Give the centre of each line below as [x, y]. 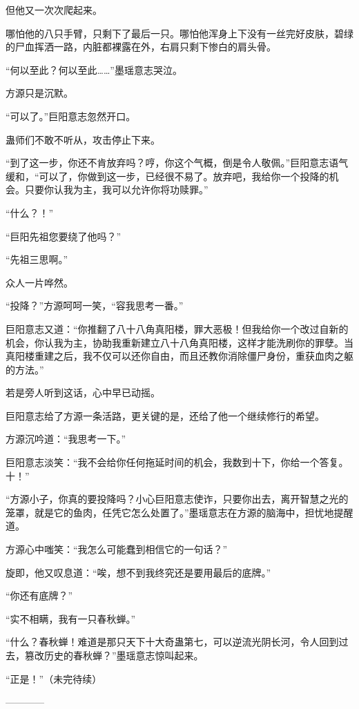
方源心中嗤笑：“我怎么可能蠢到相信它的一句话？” [117, 549]
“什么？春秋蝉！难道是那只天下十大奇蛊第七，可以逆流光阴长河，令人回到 [172, 642]
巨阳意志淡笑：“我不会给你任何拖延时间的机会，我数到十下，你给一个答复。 [177, 462]
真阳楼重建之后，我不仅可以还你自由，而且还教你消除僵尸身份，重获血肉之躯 [179, 356]
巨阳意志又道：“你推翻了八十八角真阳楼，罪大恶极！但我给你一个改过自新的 [177, 328]
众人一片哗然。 [39, 282]
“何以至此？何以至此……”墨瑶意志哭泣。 [94, 69]
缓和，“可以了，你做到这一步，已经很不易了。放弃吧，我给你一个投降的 [167, 176]
